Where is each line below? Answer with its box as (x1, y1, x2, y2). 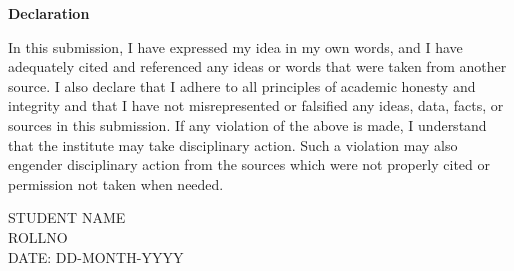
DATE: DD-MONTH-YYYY (8, 246, 184, 267)
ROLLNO (8, 226, 68, 247)
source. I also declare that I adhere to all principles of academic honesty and (8, 75, 476, 96)
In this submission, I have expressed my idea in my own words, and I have (8, 36, 463, 57)
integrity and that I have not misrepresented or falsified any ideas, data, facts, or (8, 95, 504, 116)
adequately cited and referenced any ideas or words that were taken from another (8, 56, 507, 77)
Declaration (8, 3, 90, 23)
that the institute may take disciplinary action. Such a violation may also (8, 134, 458, 155)
